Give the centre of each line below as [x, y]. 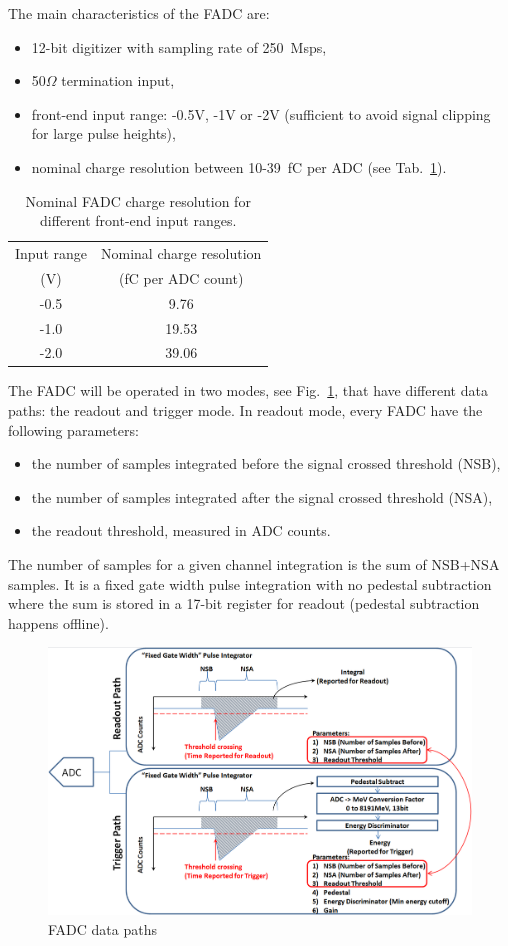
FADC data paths [102, 928]
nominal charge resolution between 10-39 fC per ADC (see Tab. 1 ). [239, 166]
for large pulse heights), [103, 133]
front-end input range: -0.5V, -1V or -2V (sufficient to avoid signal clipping [261, 113]
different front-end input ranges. [138, 220]
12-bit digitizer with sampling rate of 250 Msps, [179, 46]
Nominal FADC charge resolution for [138, 200]
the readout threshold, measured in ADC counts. [181, 530]
